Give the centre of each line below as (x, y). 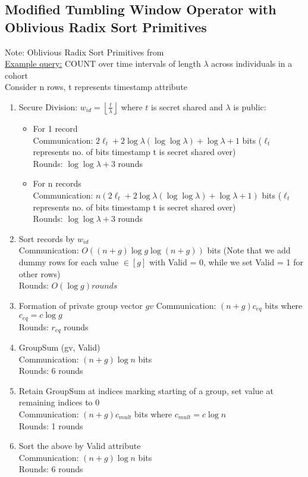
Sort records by (47, 238)
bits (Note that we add (249, 250)
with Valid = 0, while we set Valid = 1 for (226, 261)
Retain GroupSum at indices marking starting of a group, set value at (146, 390)
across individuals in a (252, 64)
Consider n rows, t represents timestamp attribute (96, 87)
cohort (16, 75)
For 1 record (55, 128)
